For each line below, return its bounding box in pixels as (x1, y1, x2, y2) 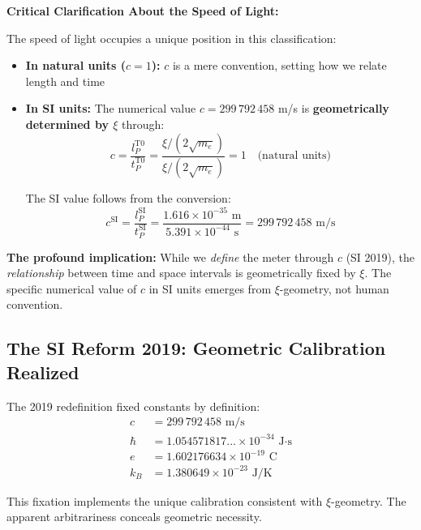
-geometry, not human (279, 280, 389, 297)
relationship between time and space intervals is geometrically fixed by (6, 264, 356, 281)
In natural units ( (25, 57, 127, 74)
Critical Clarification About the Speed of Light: (6, 2, 279, 19)
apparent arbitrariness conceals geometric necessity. (6, 508, 262, 525)
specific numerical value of (6, 280, 137, 297)
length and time (25, 72, 105, 89)
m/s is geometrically (277, 100, 389, 117)
